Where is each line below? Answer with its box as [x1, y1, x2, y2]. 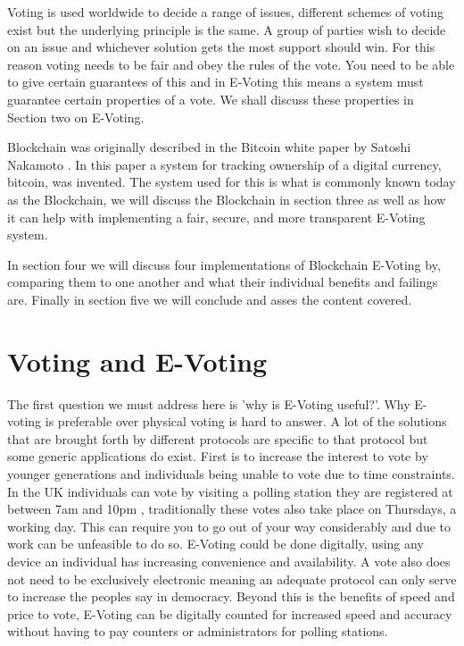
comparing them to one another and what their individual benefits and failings [7, 273, 438, 291]
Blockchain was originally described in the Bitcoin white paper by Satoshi [7, 138, 411, 156]
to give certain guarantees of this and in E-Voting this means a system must [7, 72, 424, 91]
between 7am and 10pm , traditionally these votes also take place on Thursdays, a [7, 499, 457, 518]
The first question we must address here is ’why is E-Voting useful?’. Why [7, 394, 410, 413]
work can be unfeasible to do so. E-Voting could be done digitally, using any [7, 534, 424, 553]
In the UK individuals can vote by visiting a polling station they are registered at [7, 482, 453, 500]
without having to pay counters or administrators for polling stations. [7, 622, 388, 641]
